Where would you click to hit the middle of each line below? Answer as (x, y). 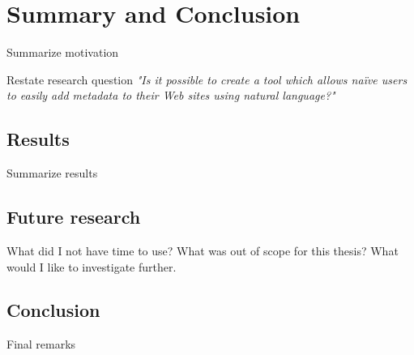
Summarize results (52, 173)
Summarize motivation (63, 52)
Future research (74, 217)
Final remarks (41, 344)
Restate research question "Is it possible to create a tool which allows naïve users (207, 79)
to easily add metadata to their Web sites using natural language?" (171, 95)
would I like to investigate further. (92, 266)
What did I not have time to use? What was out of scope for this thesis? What (203, 250)
